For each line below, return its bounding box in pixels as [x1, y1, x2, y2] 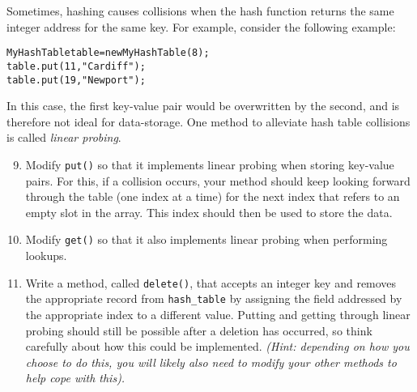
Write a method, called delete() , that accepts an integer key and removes [25, 274, 397, 291]
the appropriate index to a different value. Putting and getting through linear [25, 305, 411, 322]
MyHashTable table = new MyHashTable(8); [6, 47, 210, 59]
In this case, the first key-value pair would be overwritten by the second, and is [6, 97, 400, 114]
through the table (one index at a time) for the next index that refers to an [25, 188, 400, 205]
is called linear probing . [6, 129, 121, 146]
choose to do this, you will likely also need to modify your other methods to [25, 353, 397, 370]
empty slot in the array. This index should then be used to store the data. [25, 203, 393, 220]
